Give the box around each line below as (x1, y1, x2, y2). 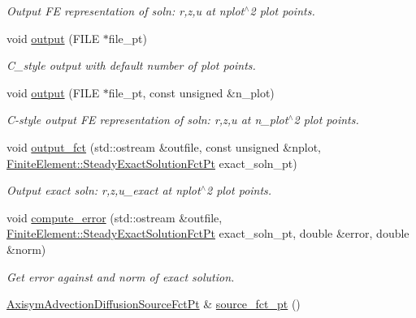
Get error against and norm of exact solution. (6, 268, 235, 285)
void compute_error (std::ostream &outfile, (6, 208, 223, 226)
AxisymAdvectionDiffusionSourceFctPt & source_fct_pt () (6, 295, 301, 312)
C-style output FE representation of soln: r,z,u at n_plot (6, 111, 288, 128)
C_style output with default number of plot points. (6, 57, 256, 74)
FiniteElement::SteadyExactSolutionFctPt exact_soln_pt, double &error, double (6, 225, 409, 242)
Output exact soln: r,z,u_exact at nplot (6, 182, 201, 199)
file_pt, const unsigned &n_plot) (108, 84, 275, 101)
